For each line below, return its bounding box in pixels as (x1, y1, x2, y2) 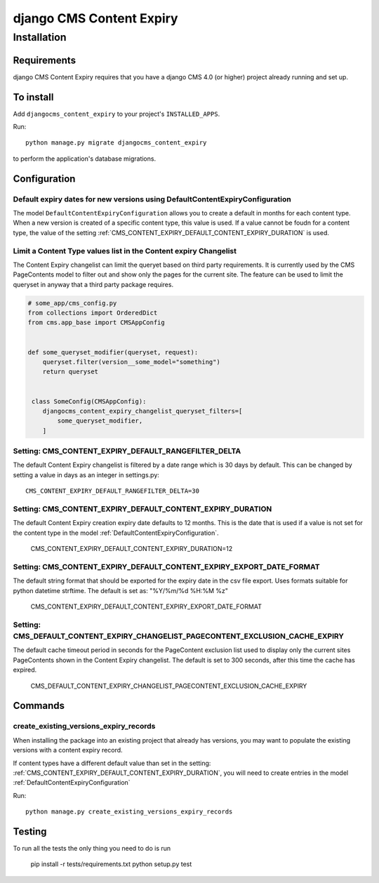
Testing (13, 825, 47, 837)
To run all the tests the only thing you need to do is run (13, 844, 171, 852)
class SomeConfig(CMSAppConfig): (32, 397, 147, 405)
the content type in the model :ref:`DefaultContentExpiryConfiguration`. (13, 529, 219, 537)
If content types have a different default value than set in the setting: (13, 759, 211, 767)
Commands (13, 700, 65, 712)
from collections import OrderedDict (27, 309, 158, 317)
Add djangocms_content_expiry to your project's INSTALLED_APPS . (13, 109, 220, 118)
